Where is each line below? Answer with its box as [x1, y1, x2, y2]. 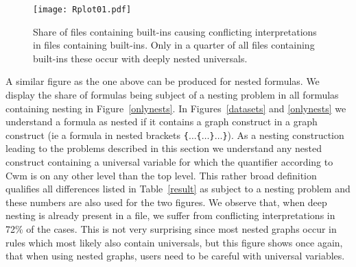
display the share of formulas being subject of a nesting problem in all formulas [5, 88, 339, 102]
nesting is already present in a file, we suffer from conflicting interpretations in [5, 208, 335, 222]
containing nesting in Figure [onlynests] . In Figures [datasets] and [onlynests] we [5, 101, 346, 115]
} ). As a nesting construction [222, 127, 344, 142]
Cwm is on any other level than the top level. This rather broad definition [5, 168, 317, 182]
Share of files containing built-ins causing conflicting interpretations [33, 24, 317, 38]
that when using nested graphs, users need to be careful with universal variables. [5, 249, 345, 263]
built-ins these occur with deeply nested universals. [33, 51, 248, 65]
